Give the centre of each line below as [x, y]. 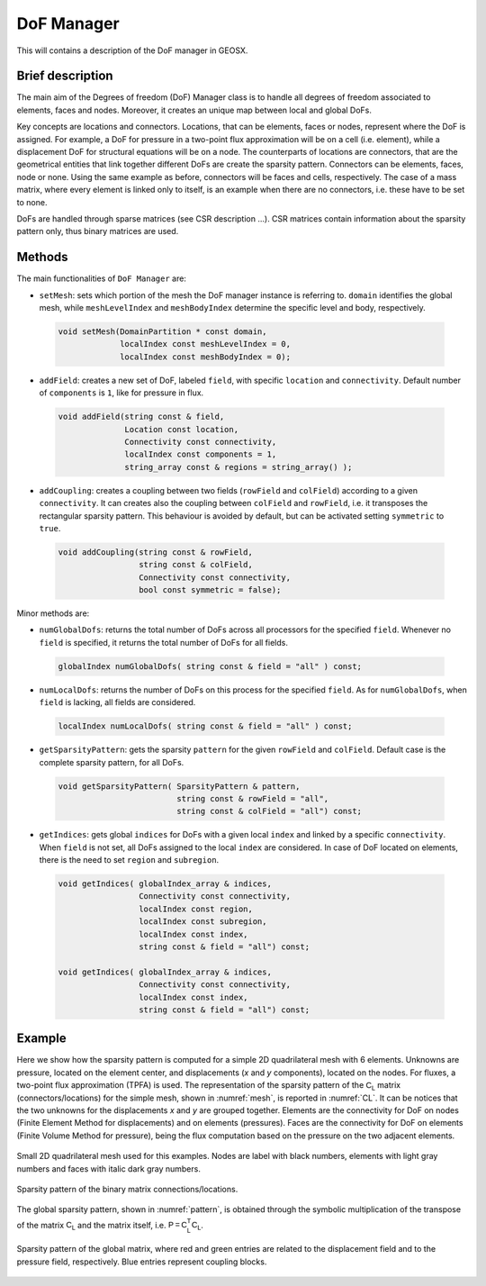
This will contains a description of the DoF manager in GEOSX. [132, 50]
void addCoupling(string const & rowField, [156, 552]
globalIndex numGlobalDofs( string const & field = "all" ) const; [210, 666]
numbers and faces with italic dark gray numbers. [109, 1168]
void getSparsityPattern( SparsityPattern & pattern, [179, 786]
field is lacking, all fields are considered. [117, 702]
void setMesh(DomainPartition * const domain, [162, 332]
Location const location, [181, 429]
